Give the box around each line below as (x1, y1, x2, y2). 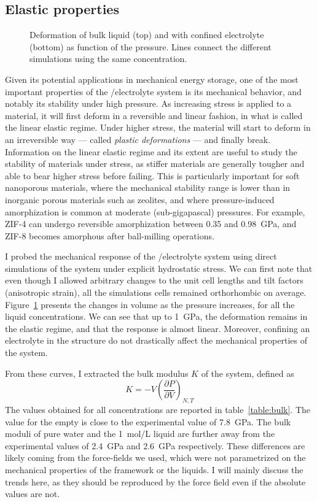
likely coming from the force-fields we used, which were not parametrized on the (5, 451, 306, 464)
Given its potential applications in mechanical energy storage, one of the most (5, 72, 299, 85)
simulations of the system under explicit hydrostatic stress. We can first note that (5, 261, 313, 274)
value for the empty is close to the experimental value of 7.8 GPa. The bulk (5, 415, 291, 428)
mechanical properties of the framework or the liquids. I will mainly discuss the (5, 463, 303, 476)
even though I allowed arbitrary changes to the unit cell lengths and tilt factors (5, 274, 303, 287)
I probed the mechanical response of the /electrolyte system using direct (5, 250, 277, 263)
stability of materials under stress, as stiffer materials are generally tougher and (5, 157, 305, 170)
